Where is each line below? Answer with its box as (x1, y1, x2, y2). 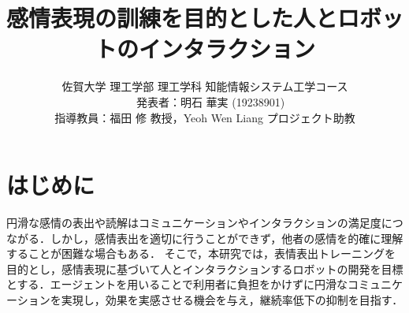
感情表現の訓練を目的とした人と (6, 2, 338, 34)
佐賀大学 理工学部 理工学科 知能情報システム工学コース (61, 78, 348, 95)
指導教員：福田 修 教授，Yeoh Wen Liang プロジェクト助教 (54, 109, 355, 125)
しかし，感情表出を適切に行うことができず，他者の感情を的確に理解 (50, 229, 403, 246)
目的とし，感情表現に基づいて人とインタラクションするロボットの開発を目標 (6, 260, 403, 277)
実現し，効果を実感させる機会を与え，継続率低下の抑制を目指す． (61, 292, 403, 307)
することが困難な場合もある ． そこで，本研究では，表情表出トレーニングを (6, 245, 396, 262)
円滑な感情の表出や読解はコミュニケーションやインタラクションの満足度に (6, 214, 392, 231)
